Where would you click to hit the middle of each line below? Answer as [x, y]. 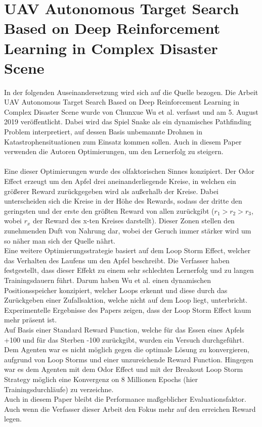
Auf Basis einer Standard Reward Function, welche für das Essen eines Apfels [124, 329]
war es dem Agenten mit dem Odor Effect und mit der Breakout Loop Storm [124, 369]
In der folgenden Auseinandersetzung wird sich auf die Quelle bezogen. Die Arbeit [131, 92]
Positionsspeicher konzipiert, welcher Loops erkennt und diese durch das [116, 290]
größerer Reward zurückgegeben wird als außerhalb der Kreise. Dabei [112, 191]
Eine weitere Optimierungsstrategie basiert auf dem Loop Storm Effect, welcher [127, 250]
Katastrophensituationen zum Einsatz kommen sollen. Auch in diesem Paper [123, 141]
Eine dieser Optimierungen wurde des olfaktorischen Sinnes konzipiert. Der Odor [129, 171]
